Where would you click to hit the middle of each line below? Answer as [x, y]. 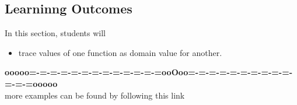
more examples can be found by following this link [95, 95]
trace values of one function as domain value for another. [120, 52]
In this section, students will [55, 33]
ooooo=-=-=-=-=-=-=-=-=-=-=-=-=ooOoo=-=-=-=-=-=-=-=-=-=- [149, 72]
